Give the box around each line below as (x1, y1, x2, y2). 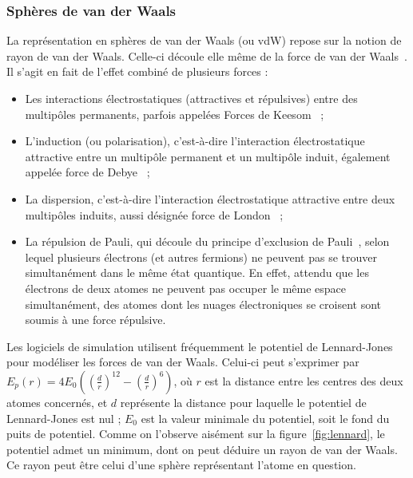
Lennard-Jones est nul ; (6, 409, 121, 426)
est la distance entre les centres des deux (205, 372, 403, 389)
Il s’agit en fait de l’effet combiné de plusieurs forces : (6, 63, 268, 80)
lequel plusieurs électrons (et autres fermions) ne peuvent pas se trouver (25, 248, 377, 265)
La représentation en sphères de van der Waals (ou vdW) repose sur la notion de (6, 32, 402, 49)
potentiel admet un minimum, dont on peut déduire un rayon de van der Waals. (6, 440, 398, 457)
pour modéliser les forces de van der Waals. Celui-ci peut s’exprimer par (6, 354, 359, 370)
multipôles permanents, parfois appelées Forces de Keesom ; (25, 105, 324, 122)
